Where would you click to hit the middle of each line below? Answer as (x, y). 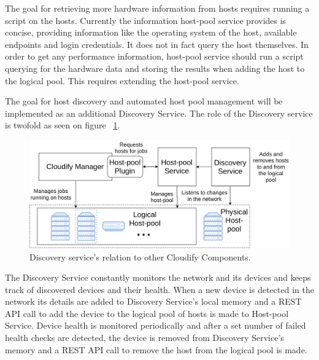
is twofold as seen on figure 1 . (63, 125)
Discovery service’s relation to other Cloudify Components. (140, 256)
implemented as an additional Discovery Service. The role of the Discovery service (159, 113)
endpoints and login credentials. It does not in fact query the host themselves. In (157, 44)
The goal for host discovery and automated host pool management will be (144, 101)
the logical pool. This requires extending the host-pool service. (122, 80)
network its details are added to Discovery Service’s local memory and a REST (153, 301)
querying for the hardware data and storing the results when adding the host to (155, 68)
